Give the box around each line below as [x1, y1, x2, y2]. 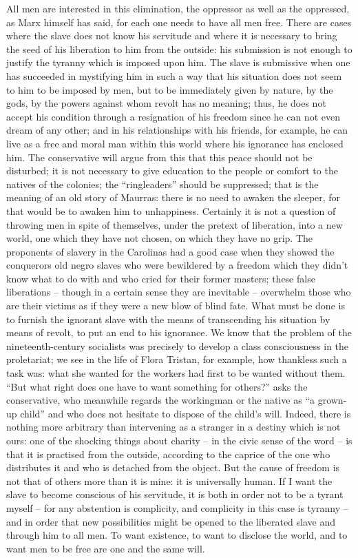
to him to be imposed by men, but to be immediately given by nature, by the [6, 82, 333, 96]
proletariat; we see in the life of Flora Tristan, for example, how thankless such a [6, 352, 347, 366]
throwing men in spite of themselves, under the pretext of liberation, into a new [6, 217, 343, 231]
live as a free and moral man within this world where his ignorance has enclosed [6, 136, 344, 150]
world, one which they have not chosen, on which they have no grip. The [6, 231, 313, 245]
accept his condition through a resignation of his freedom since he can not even [6, 109, 340, 123]
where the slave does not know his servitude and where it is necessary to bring [6, 28, 337, 43]
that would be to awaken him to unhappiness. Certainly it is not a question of [6, 203, 336, 218]
